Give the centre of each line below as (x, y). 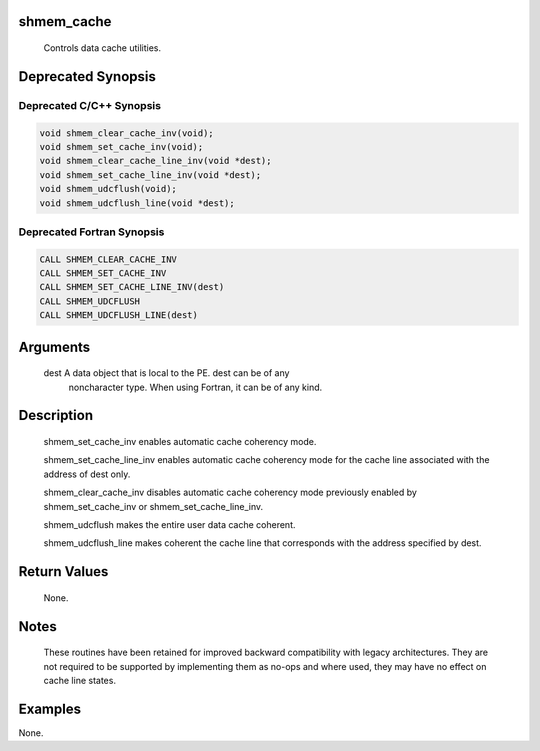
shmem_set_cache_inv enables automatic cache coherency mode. (180, 442)
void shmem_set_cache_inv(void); (121, 146)
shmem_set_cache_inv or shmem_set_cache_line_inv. (153, 506)
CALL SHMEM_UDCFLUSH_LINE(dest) (119, 315)
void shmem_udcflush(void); (108, 189)
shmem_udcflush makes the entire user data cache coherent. (169, 524)
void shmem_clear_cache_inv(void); (126, 133)
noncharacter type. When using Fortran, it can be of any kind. (195, 387)
